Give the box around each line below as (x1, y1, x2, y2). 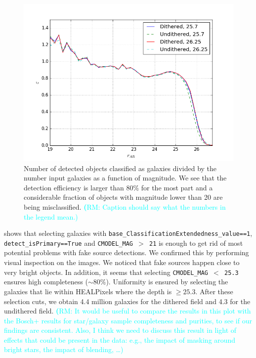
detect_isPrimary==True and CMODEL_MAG (4, 237, 133, 248)
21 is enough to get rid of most (149, 237, 243, 248)
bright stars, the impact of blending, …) (4, 344, 124, 355)
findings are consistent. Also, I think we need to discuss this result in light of (4, 325, 237, 335)
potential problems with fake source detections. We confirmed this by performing (4, 247, 249, 258)
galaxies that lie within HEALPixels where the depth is (4, 286, 172, 296)
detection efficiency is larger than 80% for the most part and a (24, 182, 213, 192)
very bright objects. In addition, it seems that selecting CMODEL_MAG (4, 267, 209, 277)
